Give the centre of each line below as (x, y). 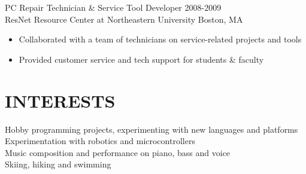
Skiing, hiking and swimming (58, 164)
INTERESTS (60, 100)
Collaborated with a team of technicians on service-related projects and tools (160, 39)
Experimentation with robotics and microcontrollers (100, 141)
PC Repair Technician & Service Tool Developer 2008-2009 (113, 7)
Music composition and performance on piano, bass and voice (118, 152)
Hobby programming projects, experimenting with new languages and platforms (152, 129)
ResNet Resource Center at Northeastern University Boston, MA (124, 19)
